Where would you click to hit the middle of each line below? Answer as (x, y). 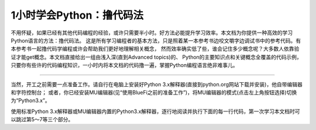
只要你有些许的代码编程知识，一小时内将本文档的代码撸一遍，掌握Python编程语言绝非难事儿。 (124, 65)
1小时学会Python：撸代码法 (77, 15)
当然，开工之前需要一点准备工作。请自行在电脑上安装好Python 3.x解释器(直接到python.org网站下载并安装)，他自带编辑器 (157, 84)
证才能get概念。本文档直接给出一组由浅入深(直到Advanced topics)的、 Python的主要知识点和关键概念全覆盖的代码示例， (157, 57)
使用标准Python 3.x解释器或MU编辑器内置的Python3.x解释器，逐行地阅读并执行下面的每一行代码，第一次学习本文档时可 (156, 111)
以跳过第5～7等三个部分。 (42, 120)
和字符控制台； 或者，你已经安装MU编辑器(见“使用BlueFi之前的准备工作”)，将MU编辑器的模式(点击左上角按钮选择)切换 (154, 92)
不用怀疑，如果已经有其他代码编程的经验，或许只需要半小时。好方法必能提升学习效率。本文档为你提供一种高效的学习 (152, 33)
